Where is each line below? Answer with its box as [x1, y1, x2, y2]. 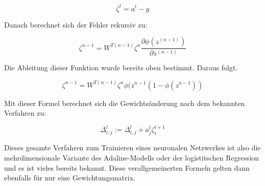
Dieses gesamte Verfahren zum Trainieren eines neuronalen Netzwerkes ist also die [4, 142, 261, 153]
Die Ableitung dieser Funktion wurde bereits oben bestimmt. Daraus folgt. [4, 62, 238, 73]
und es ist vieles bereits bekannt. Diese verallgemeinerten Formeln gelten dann [4, 162, 250, 173]
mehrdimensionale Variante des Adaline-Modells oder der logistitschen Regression [4, 152, 259, 163]
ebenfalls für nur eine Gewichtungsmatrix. [4, 172, 135, 183]
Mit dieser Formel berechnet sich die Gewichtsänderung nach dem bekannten [4, 97, 245, 108]
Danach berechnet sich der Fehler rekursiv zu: [4, 19, 148, 30]
